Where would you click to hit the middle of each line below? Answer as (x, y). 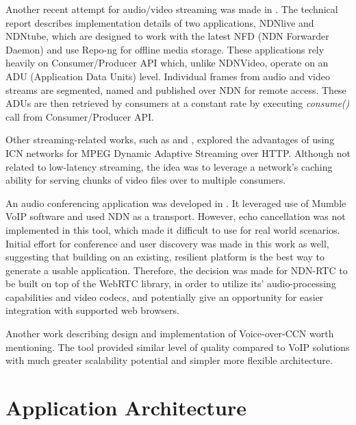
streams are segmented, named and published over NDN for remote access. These (176, 89)
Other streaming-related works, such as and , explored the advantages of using (170, 139)
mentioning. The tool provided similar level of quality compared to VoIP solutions (178, 347)
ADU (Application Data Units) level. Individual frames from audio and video (168, 76)
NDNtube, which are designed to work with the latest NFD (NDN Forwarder (167, 36)
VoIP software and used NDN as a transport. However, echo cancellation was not (176, 216)
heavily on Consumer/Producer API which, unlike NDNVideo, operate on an (167, 63)
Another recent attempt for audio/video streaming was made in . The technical (172, 9)
